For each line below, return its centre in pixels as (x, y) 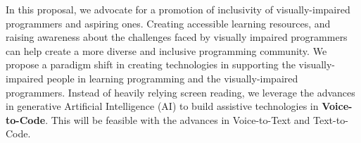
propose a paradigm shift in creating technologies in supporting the (151, 64)
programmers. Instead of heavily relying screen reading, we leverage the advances (180, 92)
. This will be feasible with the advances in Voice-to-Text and (178, 119)
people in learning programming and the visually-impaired (172, 78)
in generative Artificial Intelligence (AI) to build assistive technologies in (162, 106)
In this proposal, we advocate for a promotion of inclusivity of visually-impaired (178, 9)
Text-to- (331, 119)
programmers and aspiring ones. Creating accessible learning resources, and (168, 23)
